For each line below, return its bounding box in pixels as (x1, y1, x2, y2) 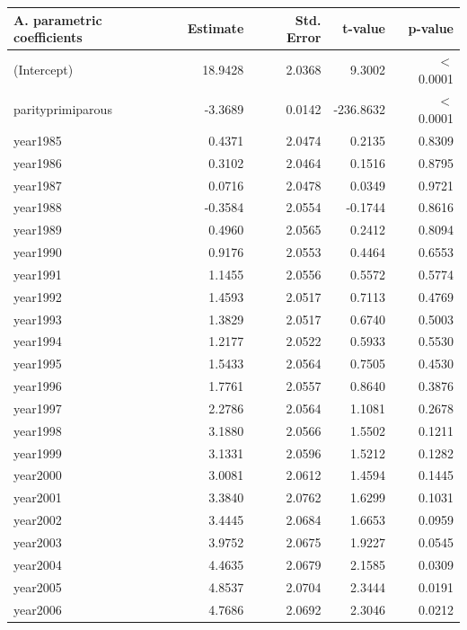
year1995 (13, 354, 62, 373)
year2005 (13, 577, 62, 596)
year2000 (13, 466, 62, 484)
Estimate (187, 19, 244, 38)
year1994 (13, 332, 62, 350)
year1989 (13, 220, 62, 239)
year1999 (13, 443, 62, 462)
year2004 (13, 555, 62, 573)
